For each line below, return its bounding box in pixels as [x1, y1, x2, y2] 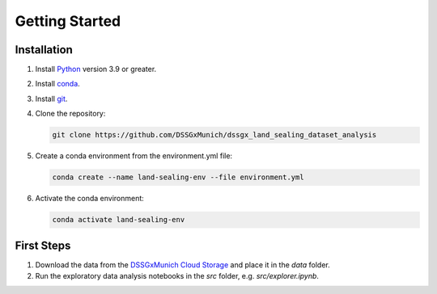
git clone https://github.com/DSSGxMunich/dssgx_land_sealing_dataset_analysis [52, 130, 377, 140]
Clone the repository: [35, 109, 106, 119]
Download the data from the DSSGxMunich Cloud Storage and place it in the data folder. [35, 259, 331, 270]
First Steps [15, 238, 71, 252]
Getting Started [15, 12, 121, 30]
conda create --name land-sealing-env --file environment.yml [52, 173, 304, 182]
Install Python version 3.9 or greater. [35, 65, 157, 74]
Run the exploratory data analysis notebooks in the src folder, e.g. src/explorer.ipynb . [35, 271, 320, 281]
